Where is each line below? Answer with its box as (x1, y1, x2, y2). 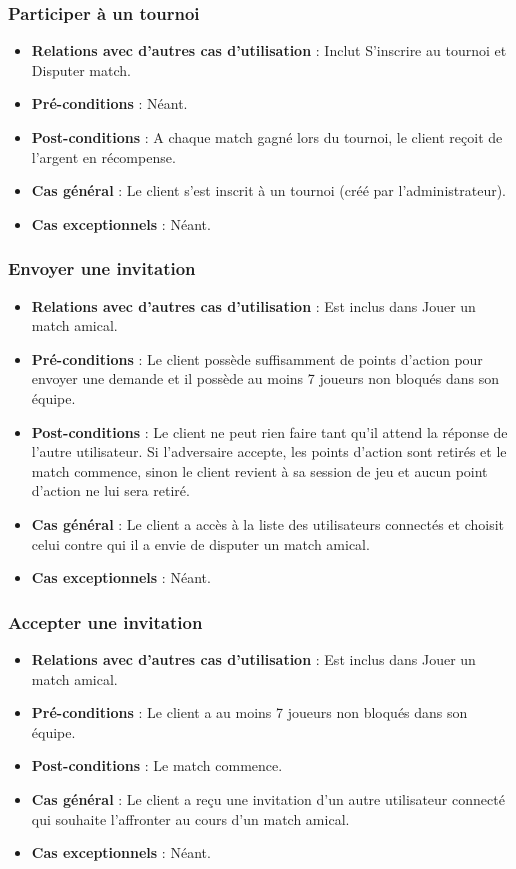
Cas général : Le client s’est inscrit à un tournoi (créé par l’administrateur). (31, 180, 507, 201)
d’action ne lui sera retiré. (31, 480, 190, 501)
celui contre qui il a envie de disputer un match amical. (31, 533, 370, 554)
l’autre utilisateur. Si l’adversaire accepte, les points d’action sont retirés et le (31, 441, 507, 462)
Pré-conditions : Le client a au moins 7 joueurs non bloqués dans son (31, 702, 468, 723)
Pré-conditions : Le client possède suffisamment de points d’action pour (31, 348, 483, 369)
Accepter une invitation (8, 609, 203, 634)
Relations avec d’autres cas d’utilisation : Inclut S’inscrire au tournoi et (31, 40, 507, 61)
